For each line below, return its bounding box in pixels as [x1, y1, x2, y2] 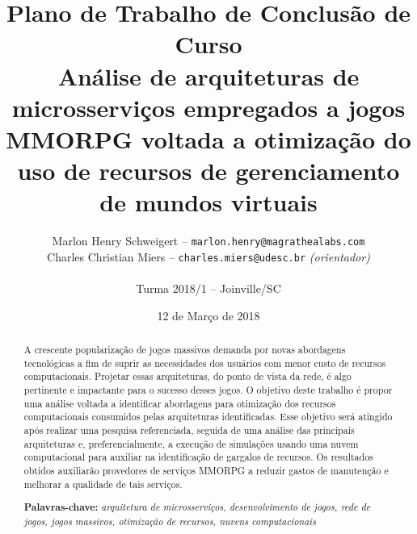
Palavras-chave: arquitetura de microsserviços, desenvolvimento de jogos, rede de [23, 500, 371, 515]
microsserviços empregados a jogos [11, 90, 406, 123]
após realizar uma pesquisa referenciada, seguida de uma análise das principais [23, 423, 355, 437]
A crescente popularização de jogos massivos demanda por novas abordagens [23, 343, 346, 357]
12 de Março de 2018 [157, 307, 260, 323]
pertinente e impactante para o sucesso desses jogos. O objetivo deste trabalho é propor [23, 383, 393, 397]
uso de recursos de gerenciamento [17, 154, 400, 187]
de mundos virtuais [99, 186, 318, 219]
